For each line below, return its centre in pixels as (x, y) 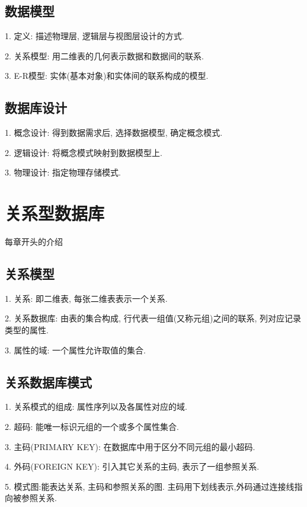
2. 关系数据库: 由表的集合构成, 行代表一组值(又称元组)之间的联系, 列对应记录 (153, 318)
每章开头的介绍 (34, 242)
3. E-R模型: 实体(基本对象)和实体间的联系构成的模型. (107, 76)
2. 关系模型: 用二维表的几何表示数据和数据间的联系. (104, 55)
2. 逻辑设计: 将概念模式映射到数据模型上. (84, 152)
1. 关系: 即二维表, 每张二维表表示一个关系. (86, 298)
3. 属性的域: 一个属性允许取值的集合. (75, 350)
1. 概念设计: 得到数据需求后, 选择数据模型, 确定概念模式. (114, 133)
